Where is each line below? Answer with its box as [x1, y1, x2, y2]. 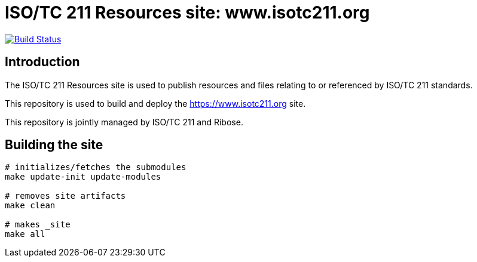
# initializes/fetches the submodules [5, 162, 186, 172]
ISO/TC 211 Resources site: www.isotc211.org [5, 2, 370, 23]
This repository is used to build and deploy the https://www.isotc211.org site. [5, 98, 306, 109]
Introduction [5, 54, 80, 70]
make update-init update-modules [5, 172, 161, 182]
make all [5, 229, 45, 239]
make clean [5, 201, 56, 211]
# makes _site [5, 220, 71, 230]
